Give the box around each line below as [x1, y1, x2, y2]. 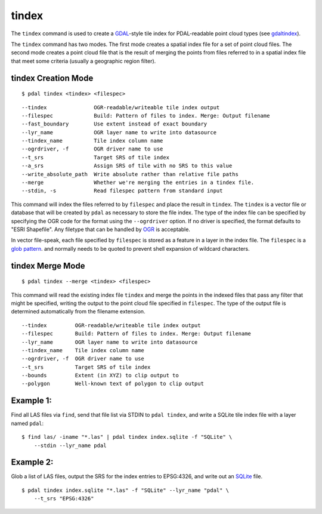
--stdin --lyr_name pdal [33, 442, 107, 449]
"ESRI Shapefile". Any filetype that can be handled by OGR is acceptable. [11, 226, 191, 233]
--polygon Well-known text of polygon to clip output [21, 380, 204, 387]
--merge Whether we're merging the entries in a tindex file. [21, 179, 255, 186]
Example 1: [11, 396, 52, 406]
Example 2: [11, 457, 54, 467]
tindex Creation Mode [11, 73, 94, 83]
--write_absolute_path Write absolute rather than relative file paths [21, 171, 239, 177]
